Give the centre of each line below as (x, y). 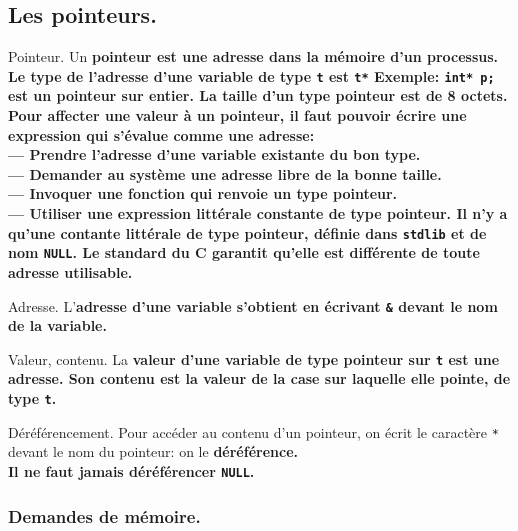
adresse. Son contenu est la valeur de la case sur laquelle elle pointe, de (259, 378)
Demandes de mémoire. (104, 515)
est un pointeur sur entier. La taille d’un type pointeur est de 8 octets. (258, 95)
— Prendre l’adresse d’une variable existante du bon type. (214, 154)
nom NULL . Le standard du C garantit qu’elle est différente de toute (244, 252)
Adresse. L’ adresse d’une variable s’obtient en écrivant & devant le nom (253, 305)
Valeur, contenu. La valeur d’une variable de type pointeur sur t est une (254, 358)
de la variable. (57, 325)
